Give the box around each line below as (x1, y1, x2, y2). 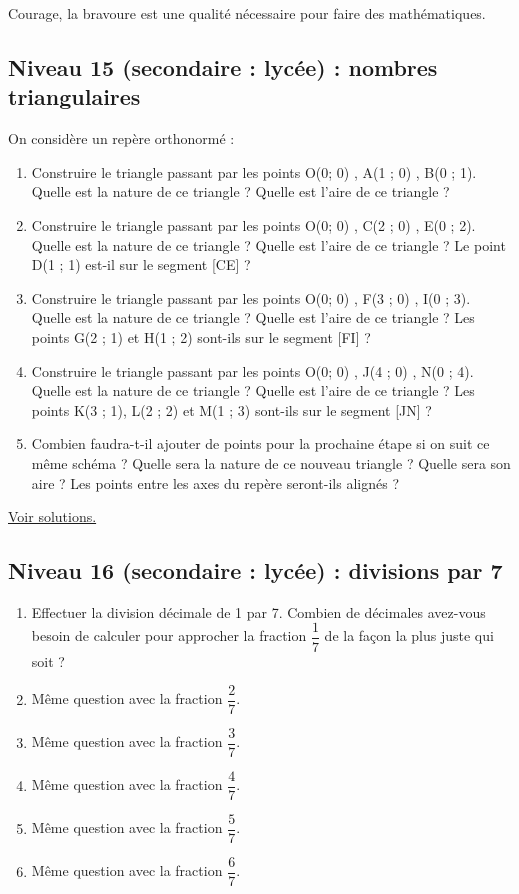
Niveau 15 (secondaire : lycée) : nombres (8, 51, 438, 82)
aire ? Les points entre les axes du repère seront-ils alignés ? (31, 472, 399, 493)
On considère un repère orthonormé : (8, 128, 235, 149)
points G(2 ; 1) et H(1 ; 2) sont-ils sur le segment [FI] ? (31, 326, 371, 347)
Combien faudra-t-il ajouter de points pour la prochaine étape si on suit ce (31, 433, 490, 454)
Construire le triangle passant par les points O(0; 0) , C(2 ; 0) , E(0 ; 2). (31, 214, 476, 235)
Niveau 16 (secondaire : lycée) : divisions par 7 (8, 555, 503, 586)
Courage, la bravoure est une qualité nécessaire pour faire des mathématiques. (8, 3, 486, 23)
